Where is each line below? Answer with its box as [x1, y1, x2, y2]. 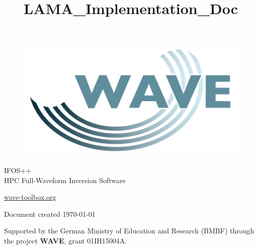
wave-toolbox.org [4, 192, 56, 202]
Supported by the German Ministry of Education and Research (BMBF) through [4, 225, 254, 236]
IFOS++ [4, 164, 32, 175]
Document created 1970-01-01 [4, 208, 96, 219]
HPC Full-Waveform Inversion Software [4, 175, 126, 185]
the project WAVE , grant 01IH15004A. [4, 235, 127, 245]
